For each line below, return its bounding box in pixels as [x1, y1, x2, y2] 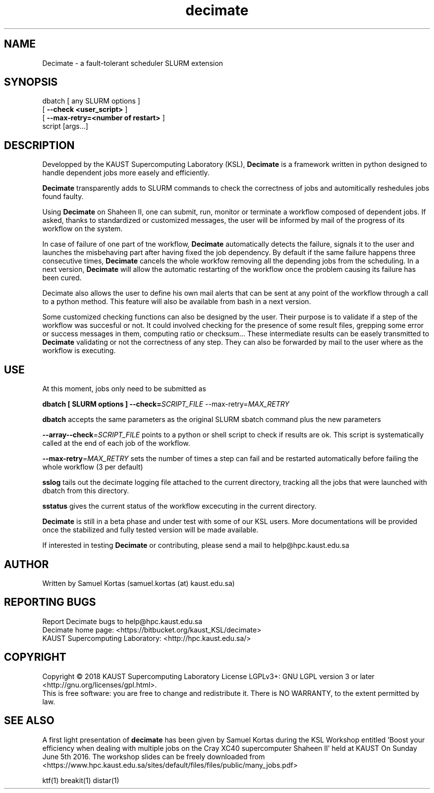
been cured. [42, 273, 82, 282]
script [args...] [42, 122, 88, 131]
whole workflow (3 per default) [42, 463, 143, 472]
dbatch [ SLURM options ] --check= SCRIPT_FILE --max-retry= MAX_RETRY [42, 400, 290, 409]
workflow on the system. [42, 224, 123, 233]
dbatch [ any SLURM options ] [42, 97, 140, 106]
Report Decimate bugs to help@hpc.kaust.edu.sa [42, 617, 203, 626]
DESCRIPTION [4, 139, 75, 152]
